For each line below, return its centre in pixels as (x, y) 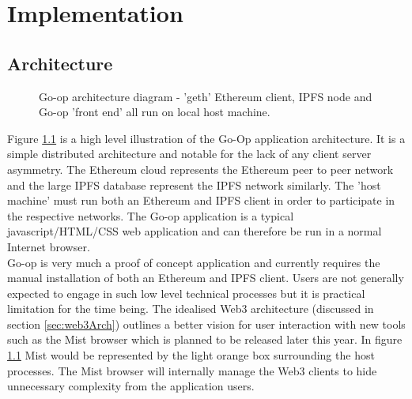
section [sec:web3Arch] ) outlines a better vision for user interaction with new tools (206, 324)
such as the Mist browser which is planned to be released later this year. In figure (205, 339)
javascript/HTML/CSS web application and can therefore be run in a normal (195, 231)
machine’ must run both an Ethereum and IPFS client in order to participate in (201, 200)
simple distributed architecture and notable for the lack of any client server (189, 154)
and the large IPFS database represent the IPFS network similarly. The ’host (194, 184)
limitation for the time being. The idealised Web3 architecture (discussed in (191, 309)
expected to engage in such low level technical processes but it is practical (186, 293)
